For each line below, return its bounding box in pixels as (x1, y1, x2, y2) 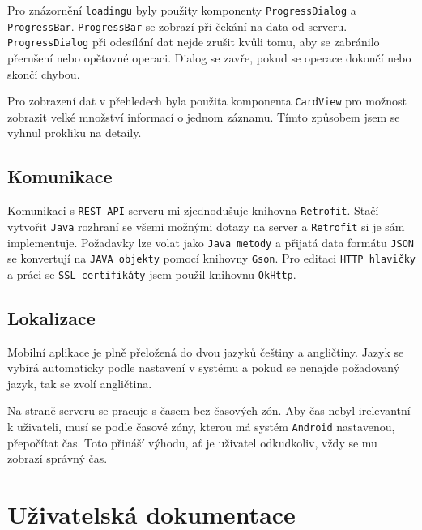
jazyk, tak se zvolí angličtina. (7, 374, 152, 391)
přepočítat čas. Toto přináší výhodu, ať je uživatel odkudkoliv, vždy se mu (7, 434, 377, 451)
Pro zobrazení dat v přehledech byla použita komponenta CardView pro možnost (7, 92, 407, 109)
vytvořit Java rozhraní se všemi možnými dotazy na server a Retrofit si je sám (7, 217, 405, 234)
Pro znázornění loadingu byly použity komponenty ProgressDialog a (7, 2, 356, 18)
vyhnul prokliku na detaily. (7, 124, 142, 141)
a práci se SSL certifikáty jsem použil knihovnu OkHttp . (7, 265, 296, 282)
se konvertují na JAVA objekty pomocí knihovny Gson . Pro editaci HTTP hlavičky (7, 250, 416, 267)
